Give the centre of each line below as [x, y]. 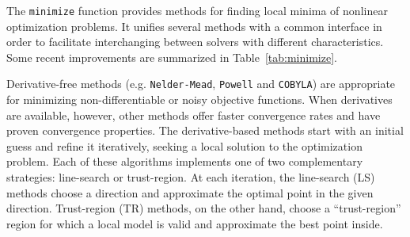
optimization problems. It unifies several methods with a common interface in [194, 26]
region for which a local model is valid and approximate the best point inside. [195, 223]
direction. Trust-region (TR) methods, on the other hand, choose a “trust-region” [204, 208]
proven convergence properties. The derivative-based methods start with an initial [205, 130]
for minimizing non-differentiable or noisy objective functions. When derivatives [199, 99]
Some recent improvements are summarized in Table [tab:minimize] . [172, 57]
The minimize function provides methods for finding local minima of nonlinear [197, 10]
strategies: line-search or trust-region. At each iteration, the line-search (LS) [191, 177]
